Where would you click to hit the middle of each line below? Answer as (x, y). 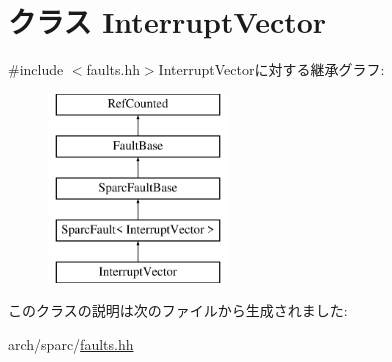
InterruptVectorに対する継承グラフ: (271, 69)
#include (36, 69)
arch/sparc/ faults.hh (71, 343)
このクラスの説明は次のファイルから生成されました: (178, 310)
